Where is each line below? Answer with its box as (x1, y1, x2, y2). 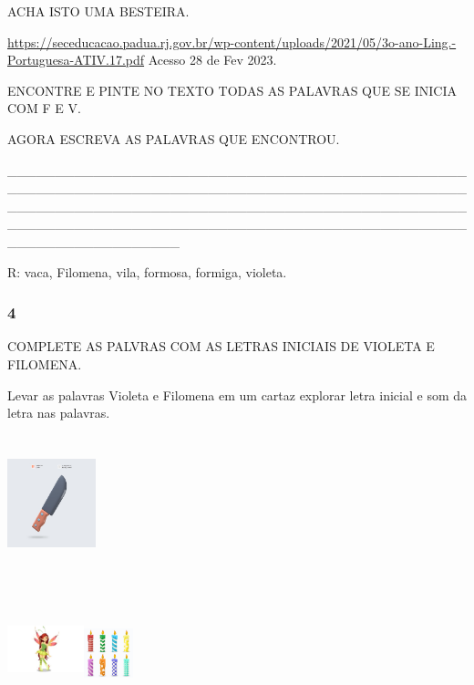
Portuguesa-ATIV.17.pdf (7, 50, 145, 69)
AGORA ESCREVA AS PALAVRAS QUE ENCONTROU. (7, 129, 340, 148)
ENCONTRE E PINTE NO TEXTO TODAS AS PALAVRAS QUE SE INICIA (7, 80, 457, 99)
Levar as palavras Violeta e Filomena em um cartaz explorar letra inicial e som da (7, 385, 468, 404)
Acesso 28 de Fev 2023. (148, 50, 277, 69)
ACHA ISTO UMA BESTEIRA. (7, 2, 190, 20)
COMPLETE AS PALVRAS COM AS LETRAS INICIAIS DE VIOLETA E (7, 337, 435, 356)
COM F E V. (7, 99, 81, 118)
